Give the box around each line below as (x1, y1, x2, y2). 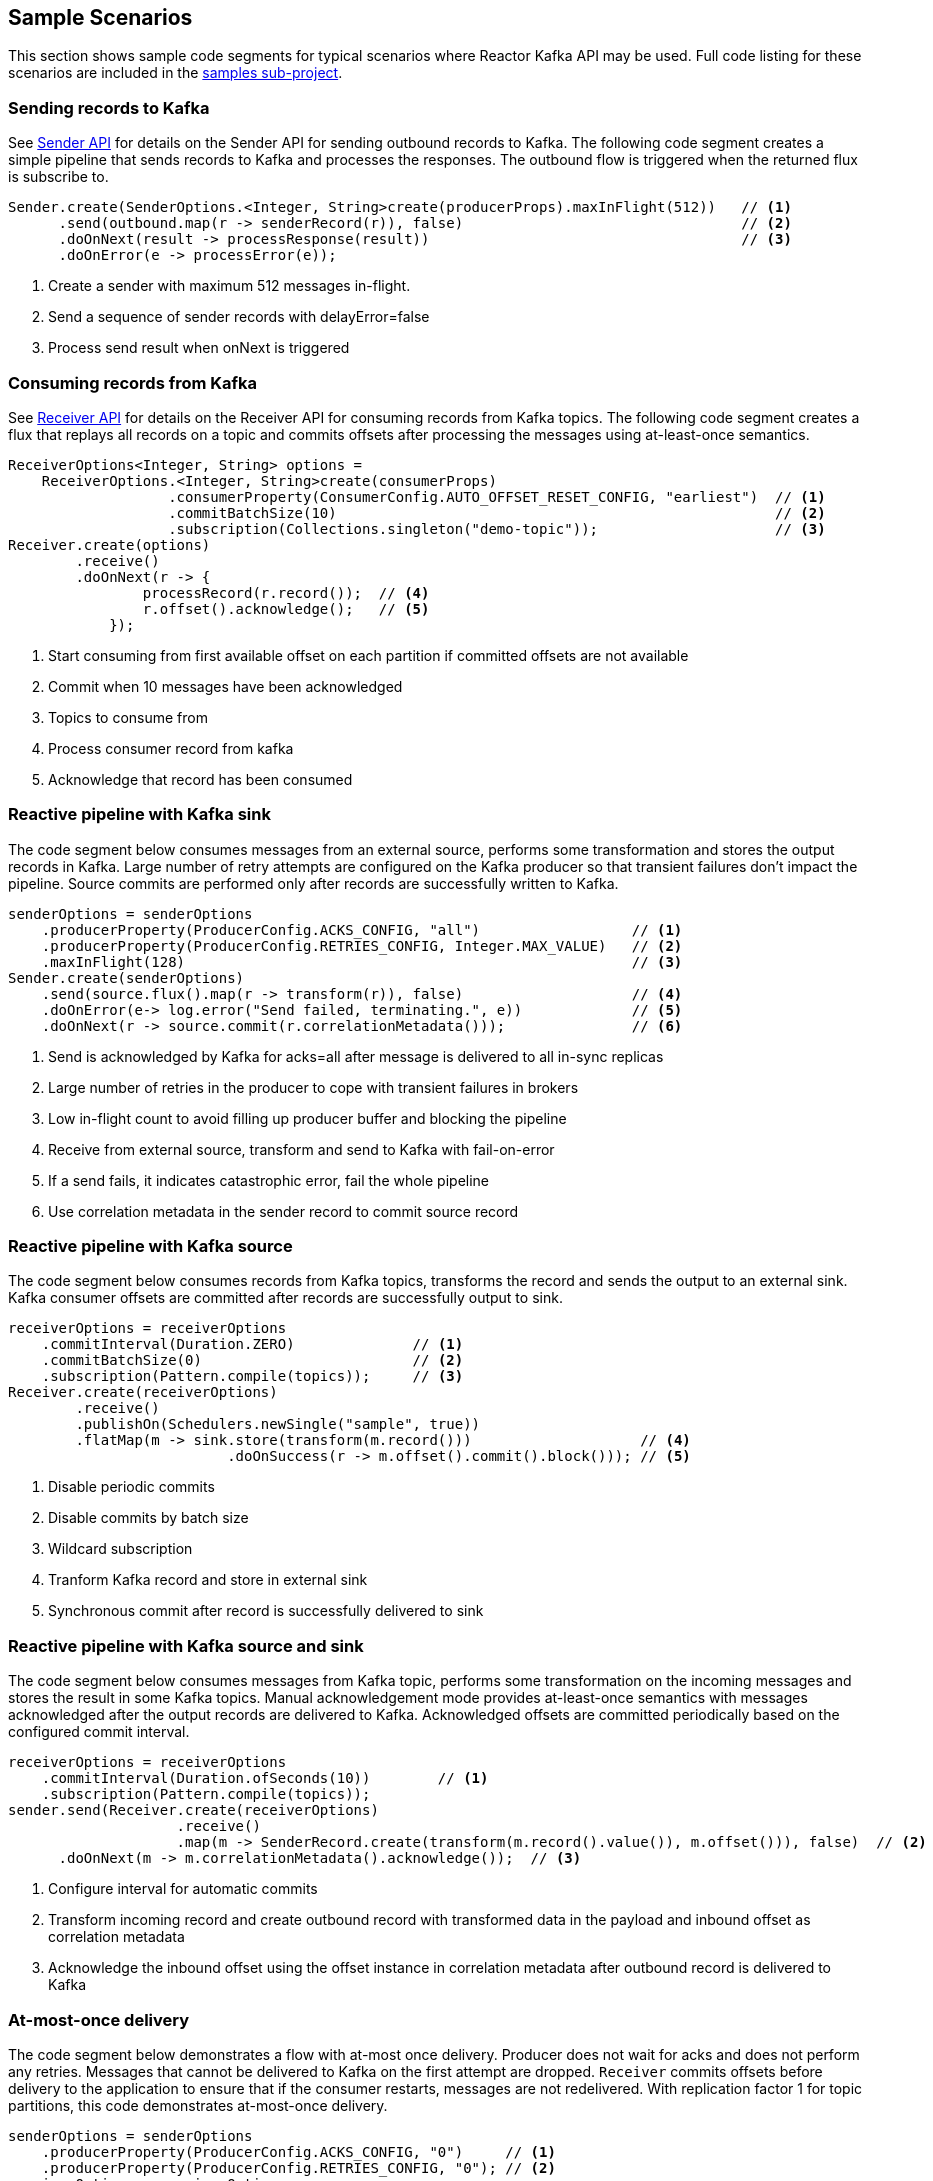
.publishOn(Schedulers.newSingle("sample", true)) (75, 1416, 481, 1433)
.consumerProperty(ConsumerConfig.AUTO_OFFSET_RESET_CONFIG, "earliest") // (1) (168, 488, 826, 505)
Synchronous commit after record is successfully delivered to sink (48, 1602, 484, 1620)
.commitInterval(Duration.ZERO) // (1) (41, 1336, 464, 1353)
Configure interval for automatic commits (48, 1880, 318, 1898)
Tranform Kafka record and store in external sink (48, 1571, 368, 1589)
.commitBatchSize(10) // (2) (168, 504, 826, 521)
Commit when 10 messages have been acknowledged (48, 677, 403, 695)
